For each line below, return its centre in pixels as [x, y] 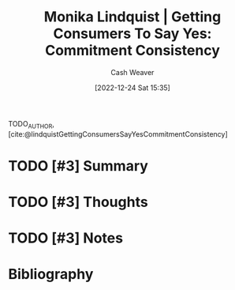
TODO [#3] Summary [78, 166]
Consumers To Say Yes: [132, 34]
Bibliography [51, 275]
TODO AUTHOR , [32, 124]
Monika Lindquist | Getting [132, 17]
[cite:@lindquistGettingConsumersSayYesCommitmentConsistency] [118, 134]
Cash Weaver [132, 72]
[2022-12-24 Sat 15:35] [132, 88]
